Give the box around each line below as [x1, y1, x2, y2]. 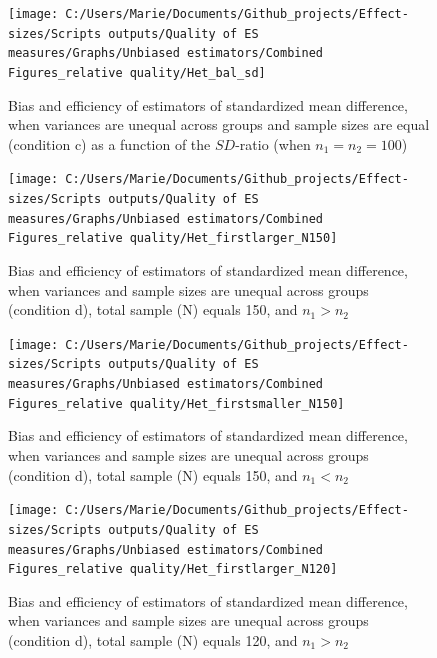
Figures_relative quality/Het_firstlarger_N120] [8, 562, 338, 577]
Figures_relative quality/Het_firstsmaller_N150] [8, 396, 345, 411]
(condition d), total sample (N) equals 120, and [8, 630, 298, 651]
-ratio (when [235, 133, 311, 154]
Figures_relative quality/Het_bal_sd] [8, 65, 266, 80]
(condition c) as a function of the [8, 133, 211, 154]
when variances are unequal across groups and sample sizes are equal [8, 114, 430, 135]
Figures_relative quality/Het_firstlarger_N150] [8, 231, 338, 246]
